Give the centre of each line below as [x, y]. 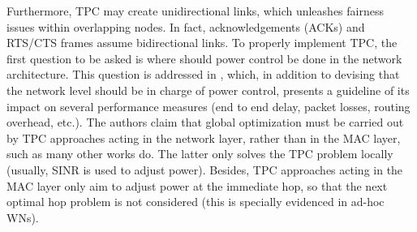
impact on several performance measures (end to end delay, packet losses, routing [208, 106]
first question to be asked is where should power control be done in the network [204, 58]
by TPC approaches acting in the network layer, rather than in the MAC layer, [204, 137]
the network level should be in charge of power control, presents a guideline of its [208, 90]
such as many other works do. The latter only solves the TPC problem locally [200, 154]
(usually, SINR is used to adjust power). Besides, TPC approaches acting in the [205, 169]
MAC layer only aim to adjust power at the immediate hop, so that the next [197, 185]
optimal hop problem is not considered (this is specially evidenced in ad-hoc [196, 202]
